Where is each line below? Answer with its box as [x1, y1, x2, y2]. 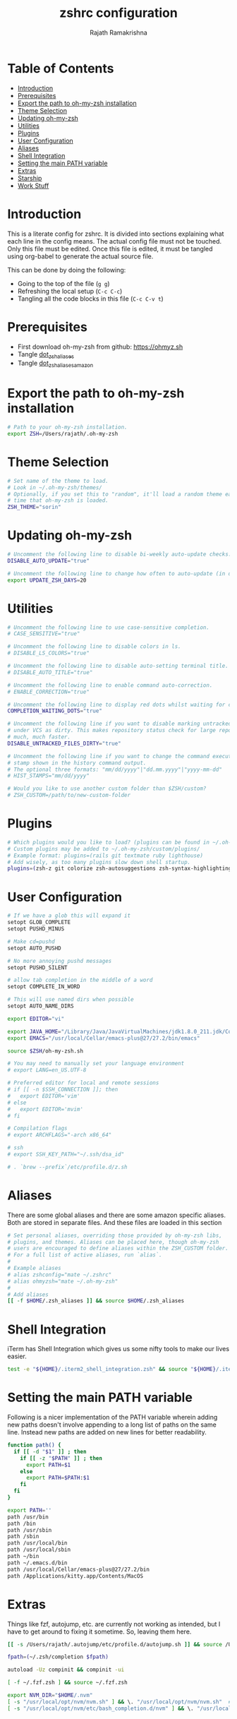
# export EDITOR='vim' [7, 1092, 80, 1099]
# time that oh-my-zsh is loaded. [7, 497, 109, 504]
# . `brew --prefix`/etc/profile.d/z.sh [7, 1163, 128, 1170]
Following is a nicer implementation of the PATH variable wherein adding [7, 1413, 218, 1422]
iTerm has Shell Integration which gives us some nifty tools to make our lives [7, 1345, 230, 1353]
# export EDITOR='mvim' [7, 1106, 83, 1113]
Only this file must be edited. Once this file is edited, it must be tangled [7, 244, 213, 253]
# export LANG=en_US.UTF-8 [7, 1067, 87, 1074]
